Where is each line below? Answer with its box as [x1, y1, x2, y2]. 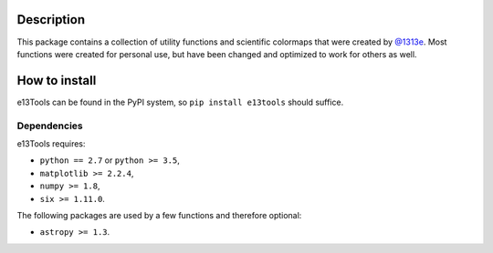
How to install [16, 73, 97, 88]
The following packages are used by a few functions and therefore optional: [16, 209, 302, 220]
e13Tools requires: [16, 137, 86, 149]
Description [16, 12, 86, 27]
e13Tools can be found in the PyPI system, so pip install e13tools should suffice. [16, 96, 344, 107]
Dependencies [16, 119, 84, 132]
